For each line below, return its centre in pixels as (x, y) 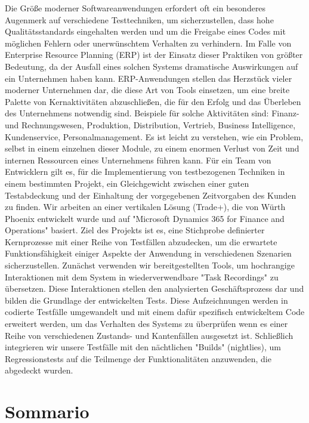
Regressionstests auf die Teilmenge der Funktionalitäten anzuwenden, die (138, 358)
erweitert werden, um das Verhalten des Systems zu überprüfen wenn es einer (146, 324)
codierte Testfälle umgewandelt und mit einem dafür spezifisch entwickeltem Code (155, 312)
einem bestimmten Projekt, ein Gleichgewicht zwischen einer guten (127, 183)
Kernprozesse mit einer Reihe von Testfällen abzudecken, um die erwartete (141, 241)
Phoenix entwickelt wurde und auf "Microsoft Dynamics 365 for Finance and (145, 218)
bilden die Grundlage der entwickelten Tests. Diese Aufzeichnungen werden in (146, 300)
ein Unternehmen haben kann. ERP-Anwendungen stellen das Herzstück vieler (149, 78)
